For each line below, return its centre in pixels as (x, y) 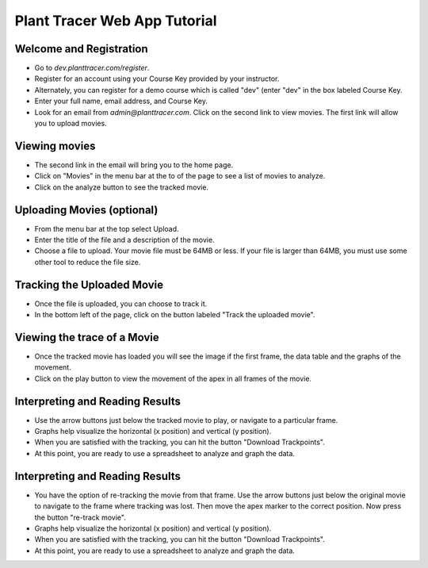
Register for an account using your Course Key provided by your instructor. (157, 79)
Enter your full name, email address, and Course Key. (121, 101)
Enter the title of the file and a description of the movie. (124, 240)
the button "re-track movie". (80, 517)
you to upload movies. (71, 124)
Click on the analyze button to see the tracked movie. (122, 187)
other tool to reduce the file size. (88, 262)
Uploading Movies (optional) (86, 210)
